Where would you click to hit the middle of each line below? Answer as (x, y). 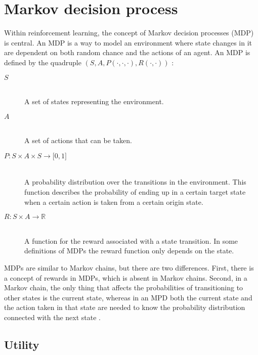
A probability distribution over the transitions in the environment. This (135, 182)
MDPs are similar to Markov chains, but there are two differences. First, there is (129, 268)
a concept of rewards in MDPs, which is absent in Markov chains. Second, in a (126, 277)
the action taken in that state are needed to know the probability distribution (125, 307)
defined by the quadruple (43, 62)
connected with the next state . (53, 317)
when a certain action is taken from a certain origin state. (114, 202)
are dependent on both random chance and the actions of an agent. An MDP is (127, 52)
